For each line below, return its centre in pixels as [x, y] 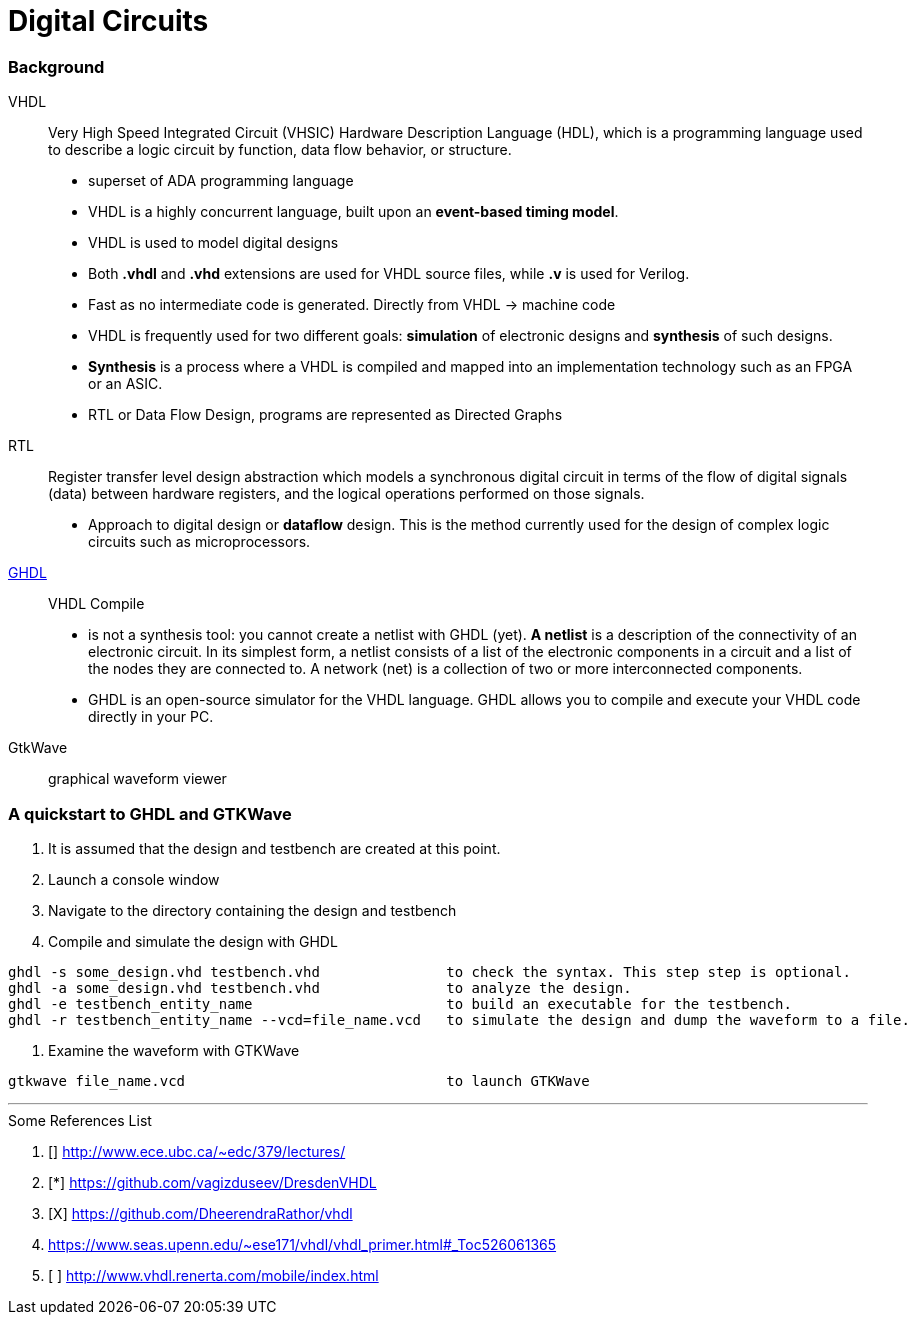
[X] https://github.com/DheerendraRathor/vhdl [200, 1213]
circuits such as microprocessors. [199, 542]
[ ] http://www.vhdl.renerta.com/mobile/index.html [213, 1275]
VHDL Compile [96, 604]
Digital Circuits [108, 21]
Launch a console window [134, 879]
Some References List [80, 1120]
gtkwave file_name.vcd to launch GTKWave [299, 1080]
